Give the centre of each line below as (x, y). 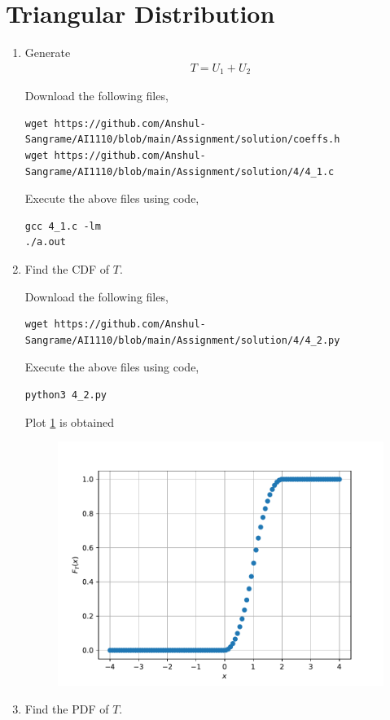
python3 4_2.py (66, 395)
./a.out (45, 242)
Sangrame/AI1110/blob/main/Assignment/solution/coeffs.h (182, 140)
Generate (48, 53)
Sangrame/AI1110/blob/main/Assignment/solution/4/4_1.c (180, 171)
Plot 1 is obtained (69, 421)
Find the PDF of (67, 708)
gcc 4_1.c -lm (63, 226)
